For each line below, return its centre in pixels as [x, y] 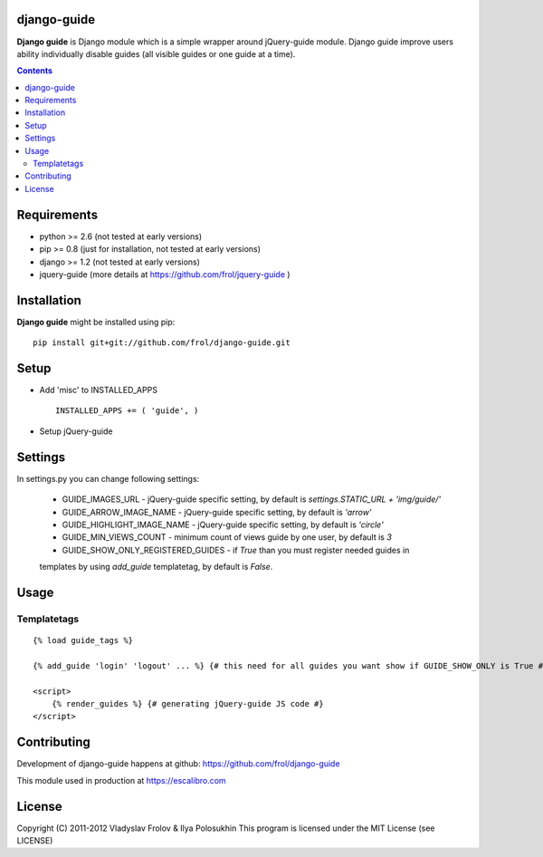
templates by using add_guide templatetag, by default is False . [156, 567]
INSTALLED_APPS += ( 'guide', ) [127, 411]
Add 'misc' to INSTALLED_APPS [99, 390]
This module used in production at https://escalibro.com [121, 780]
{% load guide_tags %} [83, 640]
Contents [35, 71]
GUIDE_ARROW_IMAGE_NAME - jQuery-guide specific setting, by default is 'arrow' [217, 512]
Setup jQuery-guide [76, 431]
